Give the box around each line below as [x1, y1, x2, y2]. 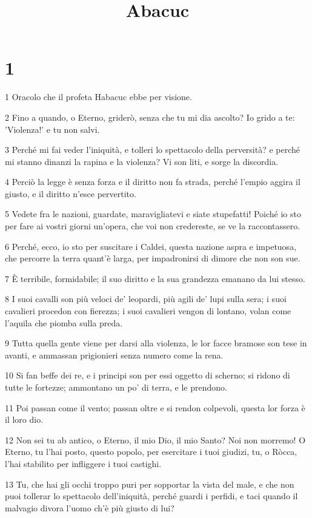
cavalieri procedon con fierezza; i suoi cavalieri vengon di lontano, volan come [5, 304, 291, 317]
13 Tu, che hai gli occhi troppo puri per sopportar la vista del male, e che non [5, 477, 294, 490]
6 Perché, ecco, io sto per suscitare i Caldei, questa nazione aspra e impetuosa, [5, 240, 297, 252]
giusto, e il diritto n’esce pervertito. [5, 187, 136, 200]
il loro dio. [5, 413, 44, 426]
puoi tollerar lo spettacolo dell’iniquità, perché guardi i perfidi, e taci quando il [5, 489, 298, 502]
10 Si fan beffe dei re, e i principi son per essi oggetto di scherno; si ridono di [5, 369, 290, 382]
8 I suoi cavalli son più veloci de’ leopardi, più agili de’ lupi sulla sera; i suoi [5, 292, 287, 305]
